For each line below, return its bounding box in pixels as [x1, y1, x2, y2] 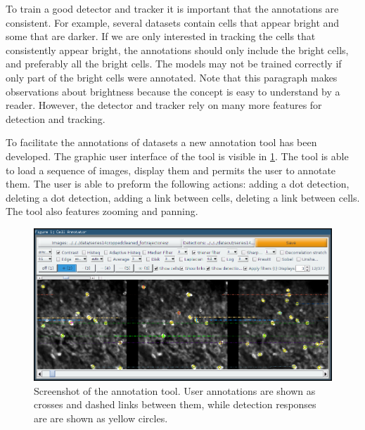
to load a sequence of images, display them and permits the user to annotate [6, 162, 336, 177]
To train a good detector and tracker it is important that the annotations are [6, 1, 339, 15]
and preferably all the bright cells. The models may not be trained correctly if [6, 56, 342, 71]
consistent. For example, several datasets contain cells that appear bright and [6, 15, 340, 30]
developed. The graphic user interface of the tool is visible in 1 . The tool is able [6, 148, 349, 163]
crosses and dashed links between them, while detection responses [34, 397, 316, 412]
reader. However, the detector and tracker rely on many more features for [6, 98, 322, 112]
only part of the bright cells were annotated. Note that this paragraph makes [6, 70, 338, 84]
